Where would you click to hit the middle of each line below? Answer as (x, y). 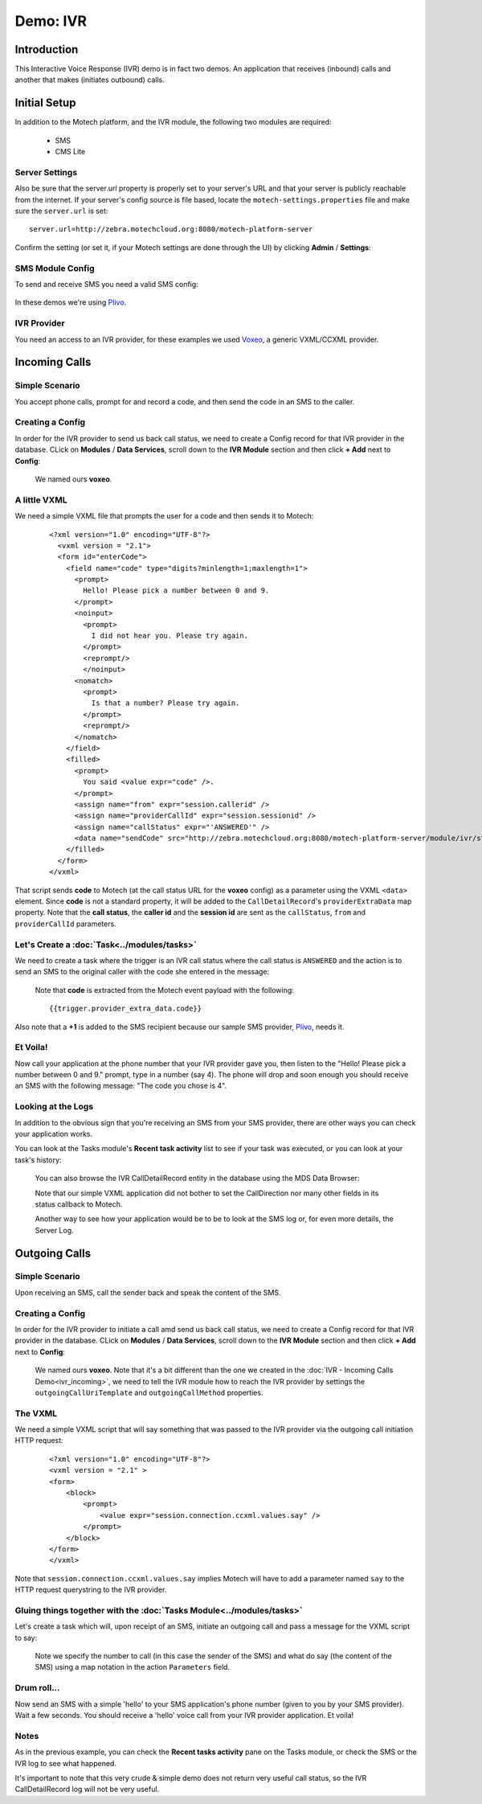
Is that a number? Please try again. (165, 703)
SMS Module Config (55, 268)
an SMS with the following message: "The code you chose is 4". (121, 1086)
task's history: (38, 1160)
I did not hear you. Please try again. (170, 636)
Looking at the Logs (54, 1107)
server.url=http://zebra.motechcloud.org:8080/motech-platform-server (171, 230)
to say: (26, 1638)
